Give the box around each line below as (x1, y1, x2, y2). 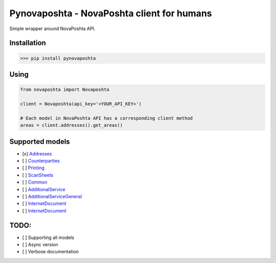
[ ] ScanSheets (22, 172, 54, 178)
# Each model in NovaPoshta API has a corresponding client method (20, 115, 193, 121)
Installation (9, 39, 46, 47)
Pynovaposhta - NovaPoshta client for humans (9, 8, 212, 19)
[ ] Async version (22, 242, 58, 248)
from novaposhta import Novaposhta (20, 87, 109, 93)
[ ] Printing (22, 165, 44, 171)
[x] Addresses (22, 150, 52, 156)
